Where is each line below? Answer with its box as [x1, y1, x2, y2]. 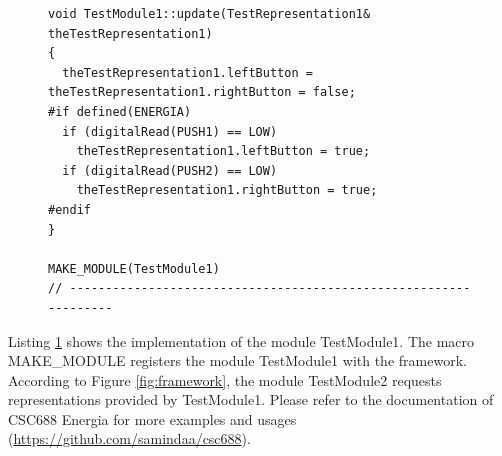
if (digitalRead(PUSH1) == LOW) [62, 124, 278, 139]
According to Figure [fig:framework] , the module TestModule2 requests [8, 369, 442, 390]
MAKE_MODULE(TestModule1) [48, 261, 220, 276]
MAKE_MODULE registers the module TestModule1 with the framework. [8, 350, 467, 371]
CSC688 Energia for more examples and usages [8, 408, 297, 429]
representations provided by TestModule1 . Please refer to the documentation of [8, 389, 494, 410]
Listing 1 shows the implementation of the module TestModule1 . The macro [8, 330, 475, 351]
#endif [48, 202, 91, 217]
